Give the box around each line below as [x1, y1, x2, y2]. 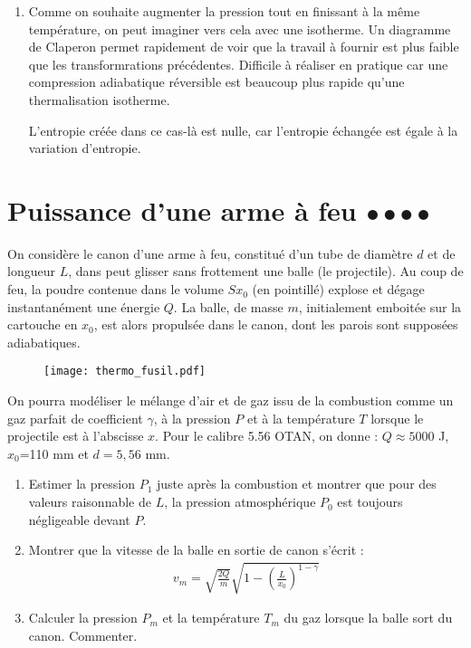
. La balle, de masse [173, 297, 284, 316]
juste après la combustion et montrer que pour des [156, 474, 437, 493]
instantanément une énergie [7, 297, 160, 316]
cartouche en [7, 315, 78, 334]
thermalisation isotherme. [28, 90, 170, 109]
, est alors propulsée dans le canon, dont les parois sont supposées [93, 315, 458, 334]
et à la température [246, 408, 355, 427]
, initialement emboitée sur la [298, 297, 462, 316]
